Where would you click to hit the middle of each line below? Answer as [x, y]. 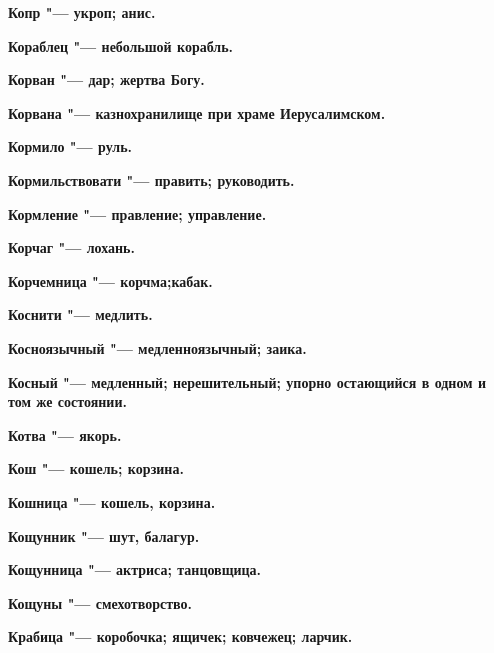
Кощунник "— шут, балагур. [104, 535]
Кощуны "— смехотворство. [100, 602]
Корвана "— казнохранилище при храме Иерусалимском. [197, 112]
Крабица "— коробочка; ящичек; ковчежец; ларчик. [180, 636]
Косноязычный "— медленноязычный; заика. [157, 347]
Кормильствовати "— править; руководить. [151, 179]
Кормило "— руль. [70, 146]
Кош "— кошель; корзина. [96, 468]
